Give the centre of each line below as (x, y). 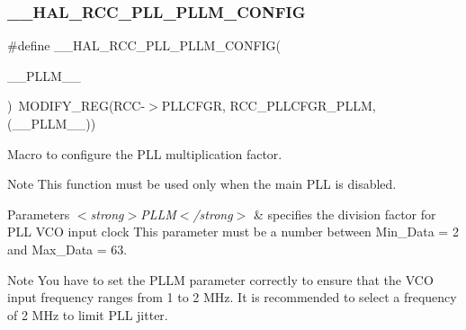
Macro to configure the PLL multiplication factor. (145, 153)
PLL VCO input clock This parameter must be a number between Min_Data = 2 (233, 232)
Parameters (39, 214)
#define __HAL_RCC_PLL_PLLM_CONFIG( (144, 45)
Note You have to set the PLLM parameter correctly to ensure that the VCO (220, 279)
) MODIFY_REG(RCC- (76, 106)
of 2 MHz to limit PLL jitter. (88, 314)
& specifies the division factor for (345, 214)
